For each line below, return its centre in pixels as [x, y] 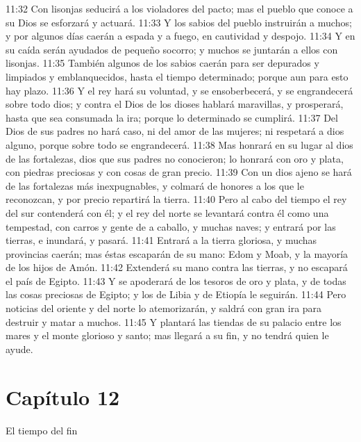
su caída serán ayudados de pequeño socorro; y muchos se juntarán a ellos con [172, 49]
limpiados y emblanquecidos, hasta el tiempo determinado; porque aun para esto [177, 76]
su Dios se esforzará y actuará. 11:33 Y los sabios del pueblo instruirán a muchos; [179, 22]
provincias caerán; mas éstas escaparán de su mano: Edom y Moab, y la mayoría [177, 253]
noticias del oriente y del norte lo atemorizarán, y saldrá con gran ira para [164, 308]
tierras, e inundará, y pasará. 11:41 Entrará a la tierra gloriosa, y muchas [161, 240]
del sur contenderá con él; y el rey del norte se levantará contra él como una [167, 212]
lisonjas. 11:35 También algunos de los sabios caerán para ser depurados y [162, 63]
